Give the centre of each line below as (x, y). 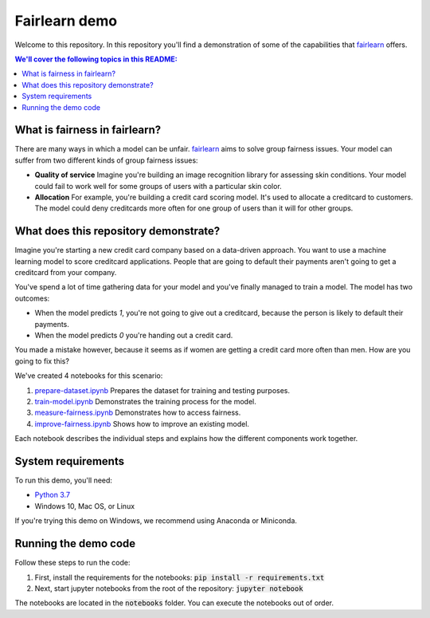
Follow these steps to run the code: (72, 563)
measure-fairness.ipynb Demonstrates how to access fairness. (138, 413)
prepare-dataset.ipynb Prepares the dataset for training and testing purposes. (162, 390)
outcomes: (32, 298)
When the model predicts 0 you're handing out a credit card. (134, 335)
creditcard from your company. (66, 273)
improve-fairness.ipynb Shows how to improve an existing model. (142, 423)
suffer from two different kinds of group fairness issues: (106, 160)
